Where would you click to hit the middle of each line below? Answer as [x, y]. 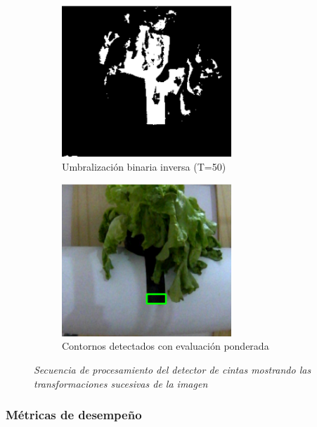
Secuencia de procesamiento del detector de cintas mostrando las [173, 370]
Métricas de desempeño [74, 415]
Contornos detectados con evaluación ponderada [166, 346]
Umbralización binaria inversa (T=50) [144, 166]
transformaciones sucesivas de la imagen [121, 383]
